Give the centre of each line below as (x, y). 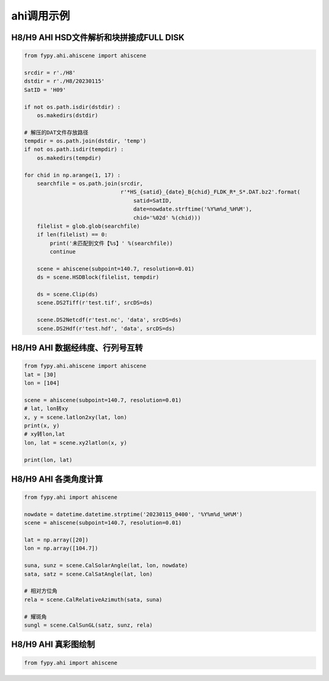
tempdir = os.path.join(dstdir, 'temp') (85, 141)
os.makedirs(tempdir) (69, 158)
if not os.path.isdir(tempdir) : (74, 150)
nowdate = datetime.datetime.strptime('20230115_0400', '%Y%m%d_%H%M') (133, 514)
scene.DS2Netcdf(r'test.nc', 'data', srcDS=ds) (109, 320)
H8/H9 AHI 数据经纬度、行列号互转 (77, 348)
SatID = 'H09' (45, 90)
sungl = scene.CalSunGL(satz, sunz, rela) (88, 625)
